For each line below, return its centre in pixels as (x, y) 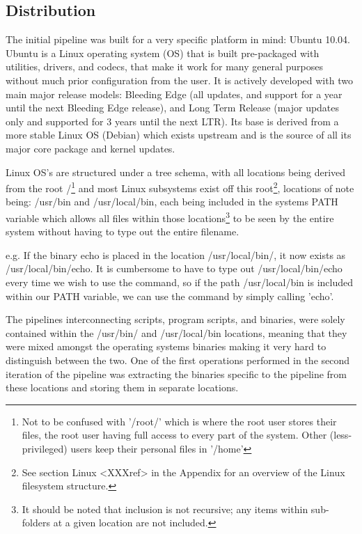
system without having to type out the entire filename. (123, 231)
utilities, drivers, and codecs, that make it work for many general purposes (165, 66)
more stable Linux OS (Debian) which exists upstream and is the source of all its (179, 135)
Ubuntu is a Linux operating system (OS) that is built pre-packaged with (163, 53)
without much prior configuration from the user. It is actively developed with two (179, 80)
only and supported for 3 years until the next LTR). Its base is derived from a (172, 121)
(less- (341, 435)
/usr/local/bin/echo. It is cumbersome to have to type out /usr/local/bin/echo (174, 268)
